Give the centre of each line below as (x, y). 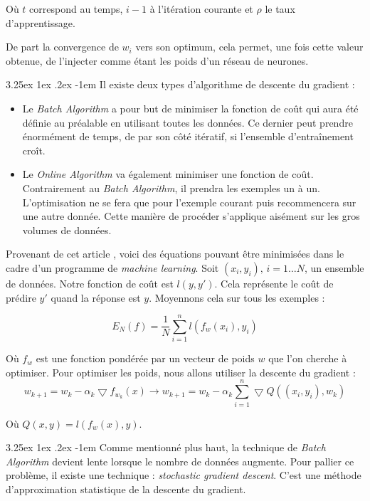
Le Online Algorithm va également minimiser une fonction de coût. (168, 174)
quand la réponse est (96, 297)
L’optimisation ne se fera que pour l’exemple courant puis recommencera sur (189, 202)
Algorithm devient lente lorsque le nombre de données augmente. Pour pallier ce (180, 461)
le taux (280, 9)
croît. (34, 150)
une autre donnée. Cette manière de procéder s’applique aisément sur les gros (191, 216)
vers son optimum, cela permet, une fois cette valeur (249, 47)
